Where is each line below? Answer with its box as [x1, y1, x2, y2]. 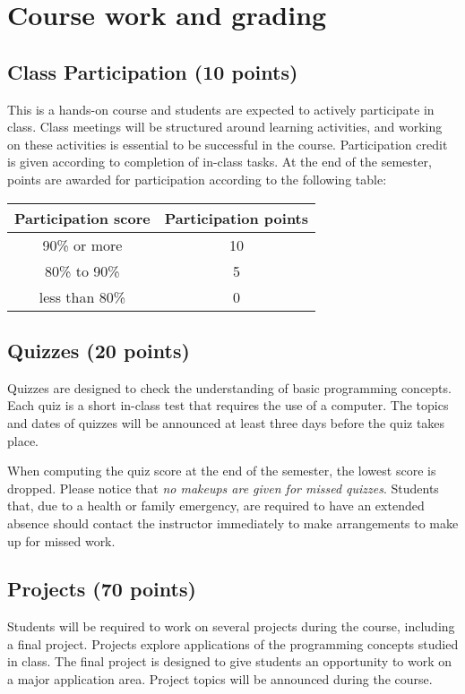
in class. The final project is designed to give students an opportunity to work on [7, 652, 452, 671]
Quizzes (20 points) [7, 336, 190, 364]
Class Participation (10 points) [7, 57, 298, 85]
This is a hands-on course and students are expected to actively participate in [7, 99, 435, 118]
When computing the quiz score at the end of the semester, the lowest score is [7, 461, 436, 480]
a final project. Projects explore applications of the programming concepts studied [7, 634, 459, 653]
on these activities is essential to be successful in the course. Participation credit [7, 134, 448, 153]
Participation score [14, 207, 151, 228]
